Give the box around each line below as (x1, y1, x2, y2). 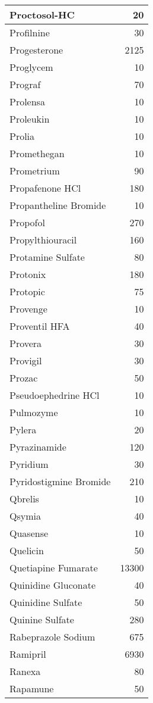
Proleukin (9, 112, 50, 126)
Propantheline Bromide (9, 198, 106, 212)
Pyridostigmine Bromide (9, 474, 111, 488)
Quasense (9, 526, 49, 540)
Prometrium (9, 164, 60, 177)
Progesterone (9, 43, 63, 57)
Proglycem (9, 60, 53, 74)
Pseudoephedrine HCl (9, 388, 100, 402)
